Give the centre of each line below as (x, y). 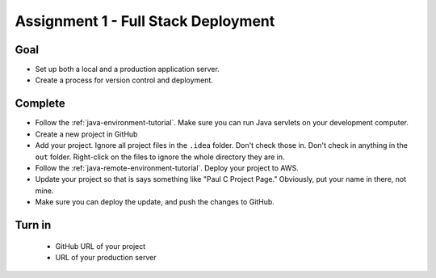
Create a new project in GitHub (86, 134)
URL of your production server (106, 257)
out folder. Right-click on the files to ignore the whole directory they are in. (160, 157)
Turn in (33, 225)
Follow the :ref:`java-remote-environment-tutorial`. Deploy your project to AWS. (167, 168)
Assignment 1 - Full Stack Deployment (145, 21)
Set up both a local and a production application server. (127, 69)
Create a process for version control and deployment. (124, 80)
